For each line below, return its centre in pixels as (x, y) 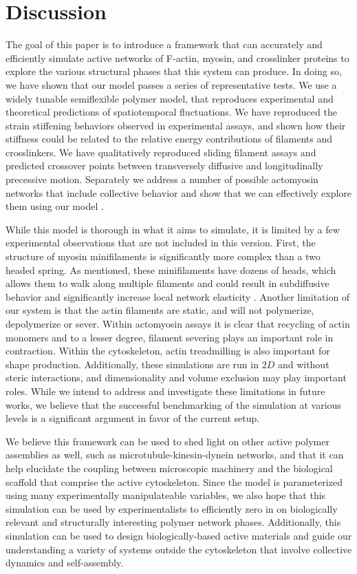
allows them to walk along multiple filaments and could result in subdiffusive (167, 283)
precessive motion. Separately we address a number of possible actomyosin (162, 179)
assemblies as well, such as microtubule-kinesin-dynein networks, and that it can (175, 455)
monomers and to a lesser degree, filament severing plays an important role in (170, 337)
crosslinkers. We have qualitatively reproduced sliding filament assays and (161, 152)
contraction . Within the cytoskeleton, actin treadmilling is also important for (168, 351)
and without (303, 364)
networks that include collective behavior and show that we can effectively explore (179, 192)
